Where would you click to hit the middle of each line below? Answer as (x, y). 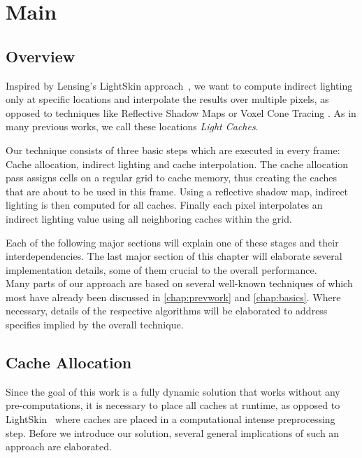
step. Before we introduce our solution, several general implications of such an (173, 432)
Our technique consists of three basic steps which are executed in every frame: (173, 150)
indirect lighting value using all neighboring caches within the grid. (149, 218)
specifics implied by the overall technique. (95, 325)
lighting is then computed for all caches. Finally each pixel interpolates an (164, 205)
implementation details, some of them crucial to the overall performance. (161, 269)
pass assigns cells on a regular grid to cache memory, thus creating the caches (172, 178)
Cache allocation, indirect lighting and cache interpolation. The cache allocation (177, 164)
